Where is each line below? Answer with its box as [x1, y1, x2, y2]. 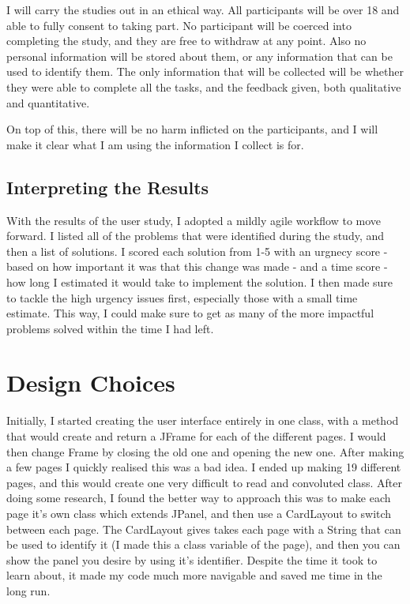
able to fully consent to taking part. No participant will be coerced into [6, 17, 352, 33]
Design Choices [6, 366, 175, 399]
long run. [6, 582, 51, 598]
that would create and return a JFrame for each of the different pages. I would [6, 428, 386, 445]
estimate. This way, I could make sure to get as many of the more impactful [6, 305, 374, 321]
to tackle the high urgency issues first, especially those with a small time [6, 289, 358, 306]
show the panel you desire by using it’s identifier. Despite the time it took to [6, 551, 378, 568]
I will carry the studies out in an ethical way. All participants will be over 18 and [6, 2, 400, 17]
